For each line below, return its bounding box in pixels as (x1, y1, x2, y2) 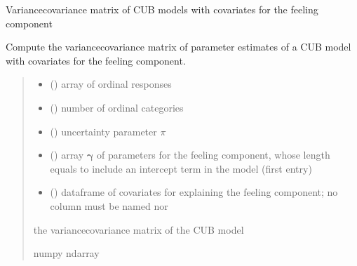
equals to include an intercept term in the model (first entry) (50, 161, 312, 175)
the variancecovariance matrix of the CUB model (33, 222, 244, 237)
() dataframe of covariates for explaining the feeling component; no (50, 185, 338, 199)
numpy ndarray (33, 246, 100, 260)
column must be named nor (50, 198, 168, 213)
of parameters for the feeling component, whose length (96, 147, 330, 162)
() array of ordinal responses (50, 77, 172, 91)
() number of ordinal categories (50, 100, 184, 114)
